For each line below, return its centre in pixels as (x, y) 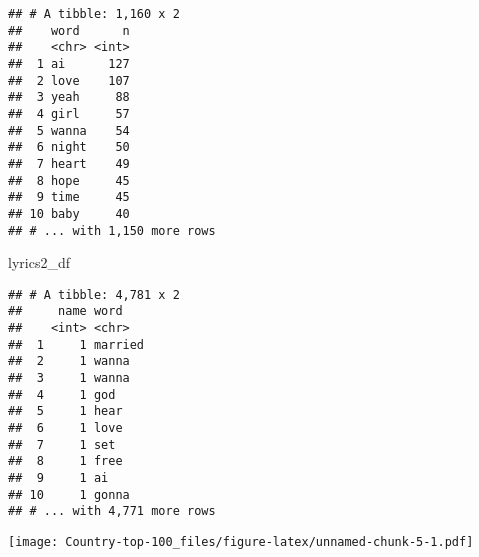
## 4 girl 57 (69, 113)
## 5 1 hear (65, 411)
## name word (65, 311)
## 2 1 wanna (69, 361)
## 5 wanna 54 (69, 130)
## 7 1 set (62, 444)
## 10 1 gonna (69, 494)
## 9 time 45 (69, 197)
